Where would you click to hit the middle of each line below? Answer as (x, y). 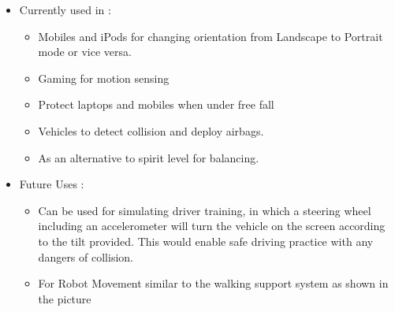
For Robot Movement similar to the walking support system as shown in (213, 283)
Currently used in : (65, 9)
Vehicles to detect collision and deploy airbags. (151, 130)
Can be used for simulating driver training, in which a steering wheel (205, 210)
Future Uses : (52, 184)
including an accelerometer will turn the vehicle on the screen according (212, 226)
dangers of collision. (86, 256)
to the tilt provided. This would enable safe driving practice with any (206, 241)
